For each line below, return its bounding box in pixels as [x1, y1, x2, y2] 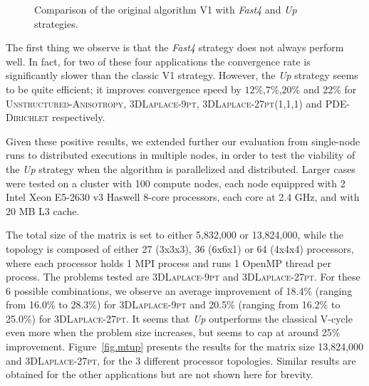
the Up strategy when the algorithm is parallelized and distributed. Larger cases [6, 161, 355, 176]
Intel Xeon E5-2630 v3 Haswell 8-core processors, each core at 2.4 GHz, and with [6, 189, 360, 204]
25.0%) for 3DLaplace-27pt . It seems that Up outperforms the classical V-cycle [6, 311, 353, 325]
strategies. [34, 16, 78, 31]
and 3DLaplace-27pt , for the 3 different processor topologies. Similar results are [6, 353, 356, 367]
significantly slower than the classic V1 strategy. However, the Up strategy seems [6, 68, 358, 83]
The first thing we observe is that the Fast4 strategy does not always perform [6, 40, 344, 55]
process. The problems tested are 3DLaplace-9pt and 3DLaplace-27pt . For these [6, 269, 360, 284]
